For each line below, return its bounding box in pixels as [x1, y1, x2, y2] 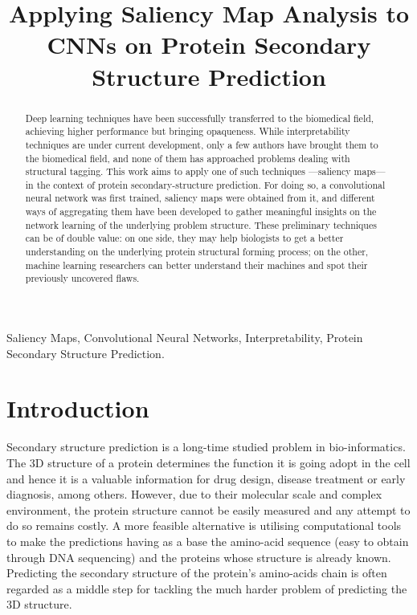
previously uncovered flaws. [25, 271, 140, 285]
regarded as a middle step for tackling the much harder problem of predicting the [6, 580, 407, 597]
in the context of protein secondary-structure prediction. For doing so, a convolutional [25, 177, 386, 191]
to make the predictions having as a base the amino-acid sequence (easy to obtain [6, 532, 409, 549]
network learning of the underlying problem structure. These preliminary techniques [25, 218, 377, 231]
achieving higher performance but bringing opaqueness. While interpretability [25, 124, 350, 138]
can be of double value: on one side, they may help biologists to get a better [25, 231, 344, 245]
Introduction [6, 392, 149, 425]
